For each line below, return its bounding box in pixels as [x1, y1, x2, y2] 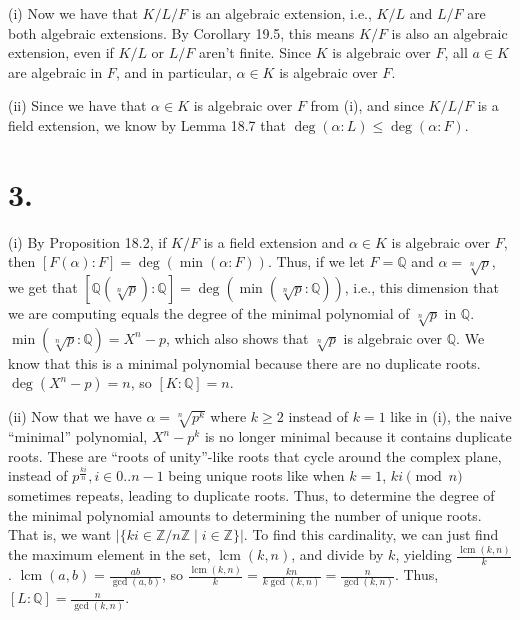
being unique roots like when [168, 465, 345, 486]
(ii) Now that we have [8, 406, 142, 427]
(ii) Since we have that [8, 95, 147, 116]
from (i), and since [310, 95, 424, 116]
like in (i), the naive [390, 406, 512, 427]
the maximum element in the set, [8, 544, 211, 565]
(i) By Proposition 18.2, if [8, 231, 167, 252]
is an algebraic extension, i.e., [191, 3, 372, 23]
